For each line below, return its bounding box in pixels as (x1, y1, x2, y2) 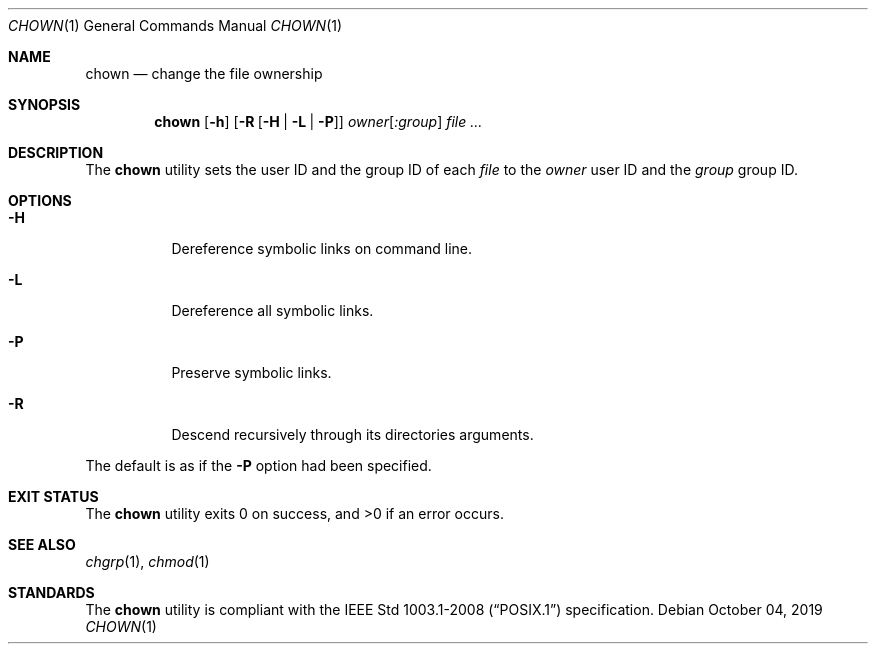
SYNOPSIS (8, 96, 81, 113)
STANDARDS (8, 584, 95, 601)
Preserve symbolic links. (171, 364, 332, 381)
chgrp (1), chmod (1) (85, 553, 210, 570)
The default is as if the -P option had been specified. (85, 457, 432, 474)
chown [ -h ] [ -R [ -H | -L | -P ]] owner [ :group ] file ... (154, 113, 483, 130)
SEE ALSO (8, 536, 76, 553)
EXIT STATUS (8, 488, 99, 505)
